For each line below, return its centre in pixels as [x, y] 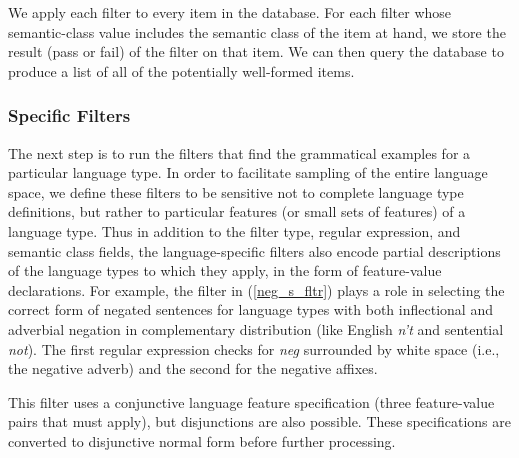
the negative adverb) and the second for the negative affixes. [193, 368]
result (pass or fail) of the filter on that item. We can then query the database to [256, 51]
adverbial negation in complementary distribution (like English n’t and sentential [256, 328]
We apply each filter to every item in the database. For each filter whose [230, 12]
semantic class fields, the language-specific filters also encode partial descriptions [254, 250]
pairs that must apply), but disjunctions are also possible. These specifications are [259, 421]
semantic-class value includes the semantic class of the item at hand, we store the [257, 31]
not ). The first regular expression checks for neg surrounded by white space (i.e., [254, 348]
